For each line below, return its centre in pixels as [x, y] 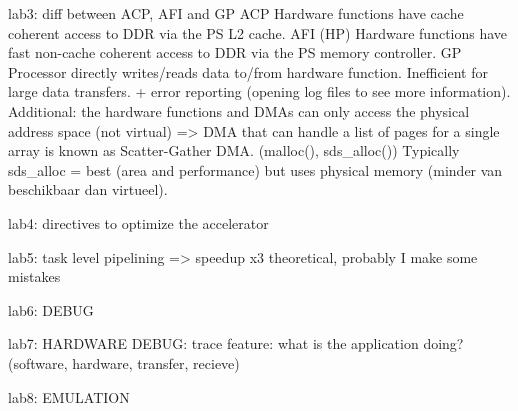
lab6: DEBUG [51, 309]
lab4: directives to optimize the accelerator [138, 222]
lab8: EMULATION [69, 396]
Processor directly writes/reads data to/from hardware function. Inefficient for [248, 71]
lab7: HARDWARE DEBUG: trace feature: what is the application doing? [236, 343]
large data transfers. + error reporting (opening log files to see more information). [259, 91]
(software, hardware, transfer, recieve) [124, 362]
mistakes [34, 276]
